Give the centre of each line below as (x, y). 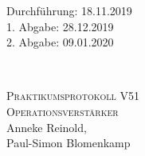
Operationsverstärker (63, 111)
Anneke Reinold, (47, 127)
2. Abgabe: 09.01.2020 (60, 42)
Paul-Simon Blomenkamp (69, 143)
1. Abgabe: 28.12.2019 (60, 26)
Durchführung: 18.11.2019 (69, 10)
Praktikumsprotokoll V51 (73, 96)
